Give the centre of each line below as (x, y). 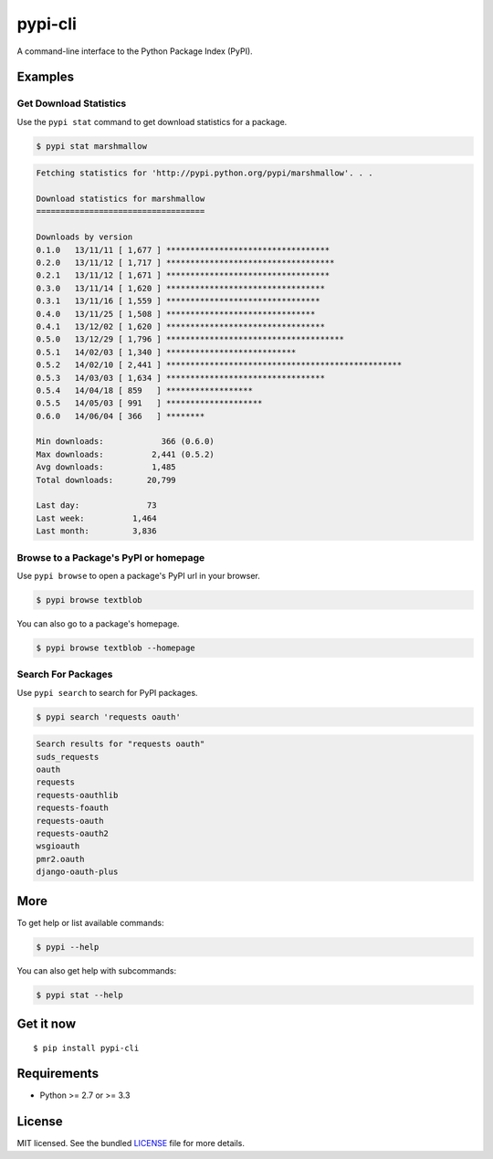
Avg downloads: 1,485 (106, 467)
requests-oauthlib (77, 795)
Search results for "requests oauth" (121, 744)
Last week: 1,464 (96, 518)
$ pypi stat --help (79, 995)
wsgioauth (58, 846)
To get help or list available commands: (90, 922)
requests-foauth (73, 808)
